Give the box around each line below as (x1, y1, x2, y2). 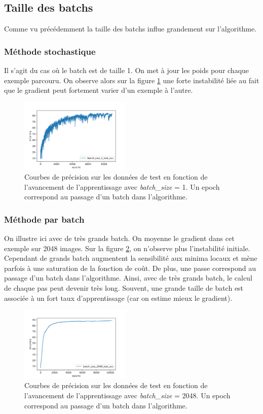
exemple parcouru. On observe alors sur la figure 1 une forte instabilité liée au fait (4, 75, 259, 85)
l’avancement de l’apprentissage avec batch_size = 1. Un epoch (24, 181, 220, 192)
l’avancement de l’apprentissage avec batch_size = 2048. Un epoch (24, 390, 231, 400)
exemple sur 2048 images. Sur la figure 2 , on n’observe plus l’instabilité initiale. (4, 243, 250, 253)
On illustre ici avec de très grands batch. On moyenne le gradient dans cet (4, 233, 235, 244)
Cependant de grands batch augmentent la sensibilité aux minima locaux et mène (4, 253, 257, 263)
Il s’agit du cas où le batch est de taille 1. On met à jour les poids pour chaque (4, 65, 249, 76)
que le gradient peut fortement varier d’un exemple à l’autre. (4, 85, 193, 95)
